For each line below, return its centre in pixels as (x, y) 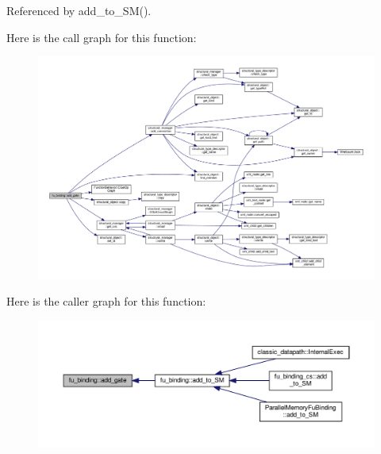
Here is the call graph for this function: (102, 37)
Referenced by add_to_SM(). (79, 10)
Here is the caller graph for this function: (106, 301)
